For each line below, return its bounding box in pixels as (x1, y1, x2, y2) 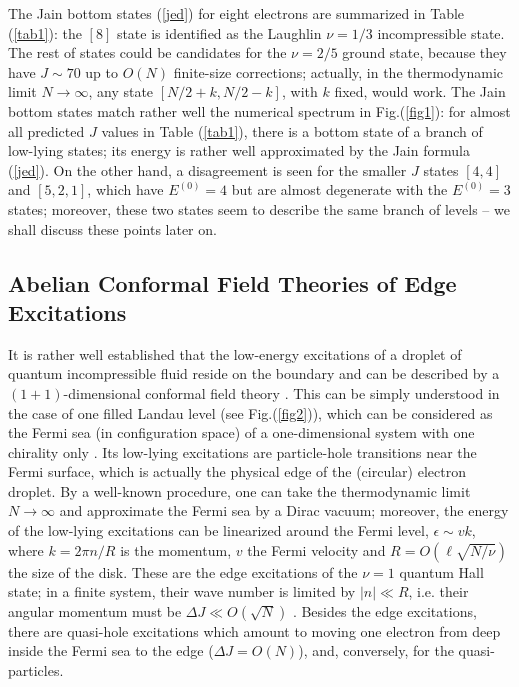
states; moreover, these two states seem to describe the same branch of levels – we (8, 198, 510, 219)
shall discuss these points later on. (8, 218, 217, 239)
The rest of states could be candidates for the (8, 42, 287, 63)
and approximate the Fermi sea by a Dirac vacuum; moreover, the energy (59, 500, 509, 521)
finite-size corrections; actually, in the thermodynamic (173, 61, 503, 82)
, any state (88, 81, 154, 102)
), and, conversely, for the (298, 640, 454, 661)
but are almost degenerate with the (231, 179, 448, 200)
